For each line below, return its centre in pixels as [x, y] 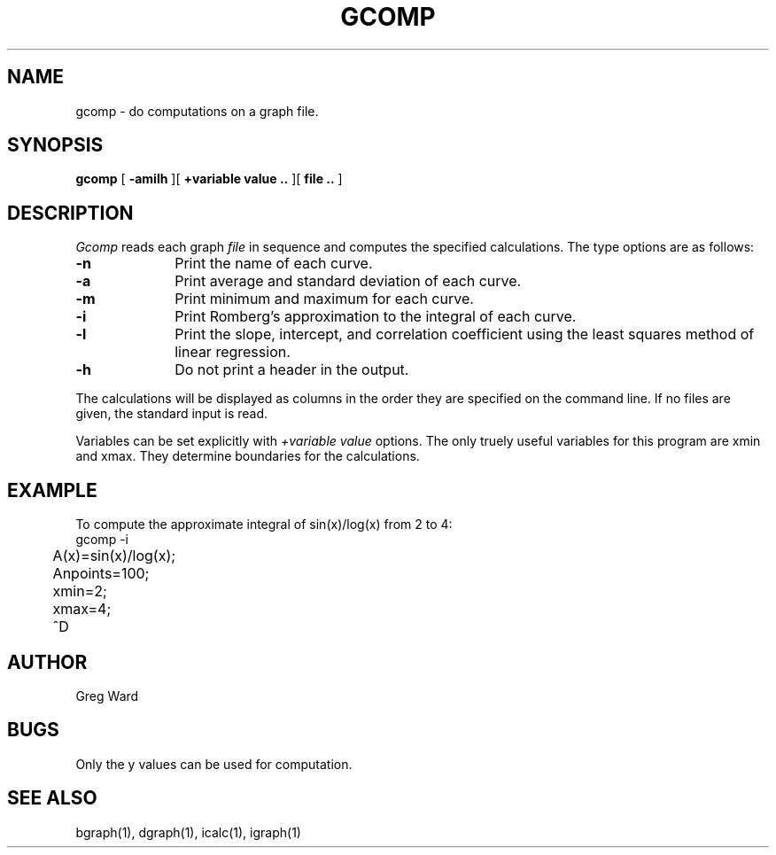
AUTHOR [47, 662]
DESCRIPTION [70, 213]
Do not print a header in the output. [292, 370]
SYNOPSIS [55, 145]
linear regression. [233, 352]
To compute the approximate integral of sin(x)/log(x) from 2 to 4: [264, 525]
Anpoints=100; [101, 574]
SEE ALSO [52, 798]
